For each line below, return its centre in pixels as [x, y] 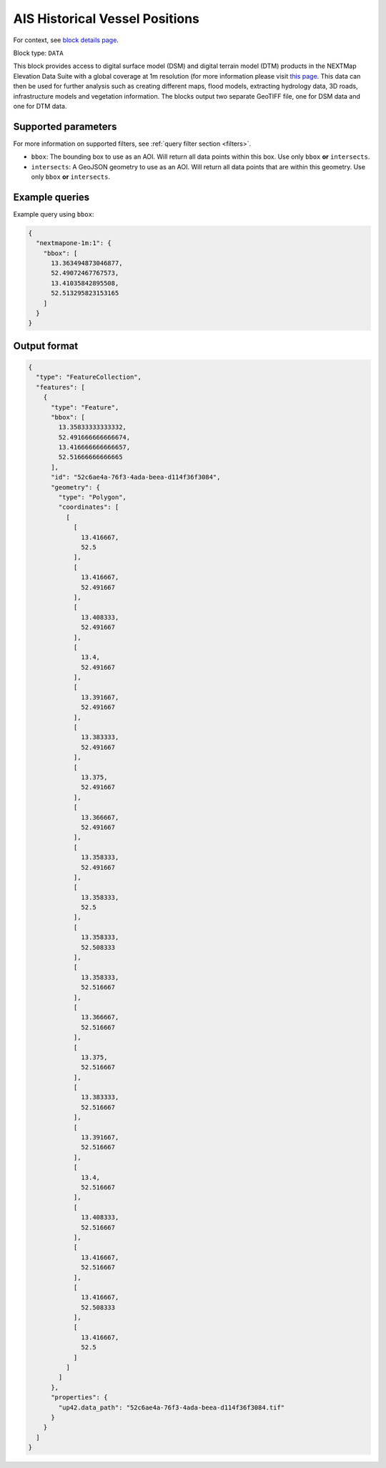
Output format [46, 346]
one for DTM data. [40, 106]
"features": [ [61, 387]
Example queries [51, 197]
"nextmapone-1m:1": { [74, 243]
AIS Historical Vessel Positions [107, 19]
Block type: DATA [38, 53]
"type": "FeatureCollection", [89, 377]
